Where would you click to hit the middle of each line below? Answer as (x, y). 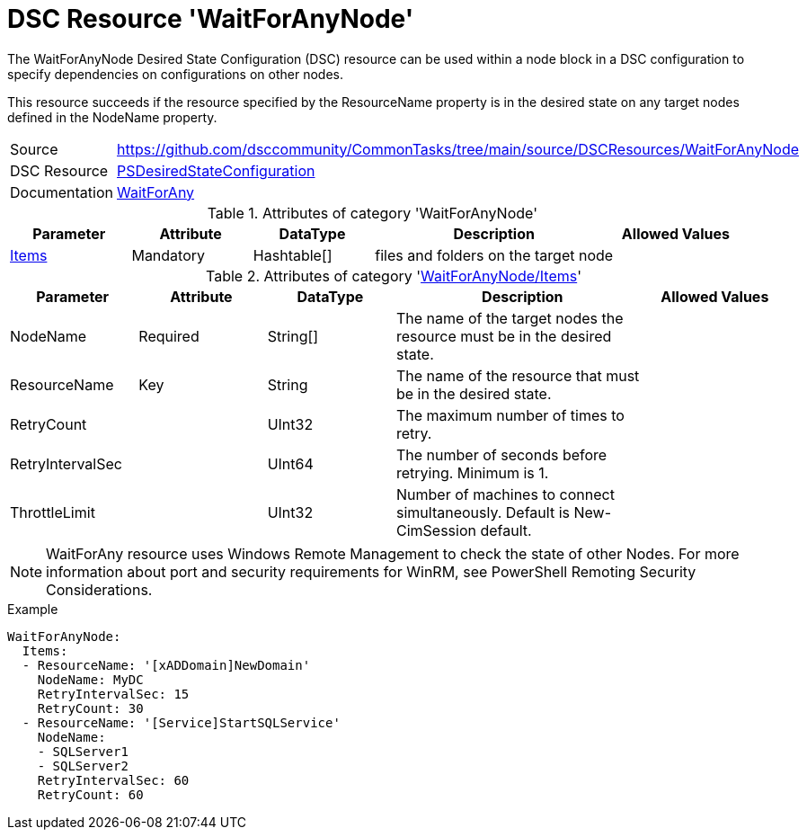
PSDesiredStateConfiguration (216, 170)
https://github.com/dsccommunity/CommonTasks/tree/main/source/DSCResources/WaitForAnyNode (458, 149)
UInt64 (290, 463)
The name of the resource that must (518, 375)
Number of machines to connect (505, 494)
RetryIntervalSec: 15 (113, 694)
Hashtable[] (293, 255)
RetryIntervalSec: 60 (113, 780)
